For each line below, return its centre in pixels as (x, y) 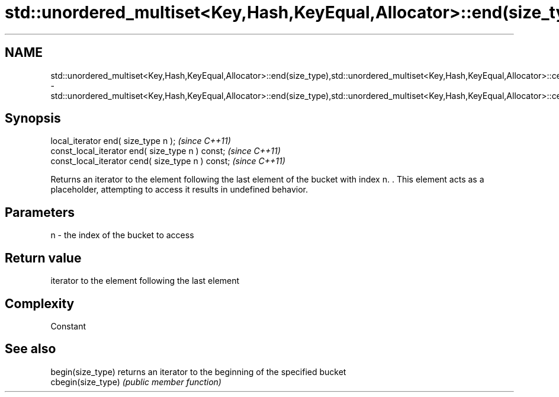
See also (30, 349)
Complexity (40, 303)
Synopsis (33, 119)
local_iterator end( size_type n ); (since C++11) (141, 141)
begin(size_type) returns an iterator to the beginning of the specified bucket (198, 372)
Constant (68, 326)
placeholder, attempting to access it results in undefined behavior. (179, 190)
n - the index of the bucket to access (122, 235)
